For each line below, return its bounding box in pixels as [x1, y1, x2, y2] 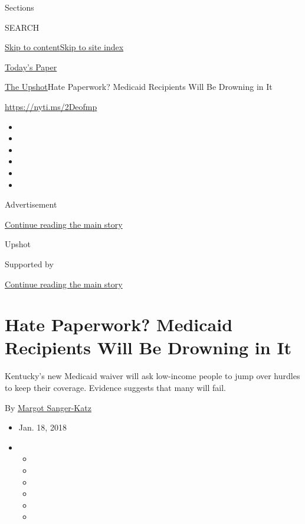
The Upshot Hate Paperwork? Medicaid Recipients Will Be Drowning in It [5, 80, 273, 93]
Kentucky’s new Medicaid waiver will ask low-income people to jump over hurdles [5, 370, 300, 382]
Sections [5, 1, 34, 13]
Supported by [5, 257, 54, 270]
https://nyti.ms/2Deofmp [5, 100, 97, 112]
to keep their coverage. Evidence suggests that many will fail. [5, 381, 226, 393]
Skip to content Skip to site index [5, 41, 124, 53]
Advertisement [5, 198, 57, 211]
